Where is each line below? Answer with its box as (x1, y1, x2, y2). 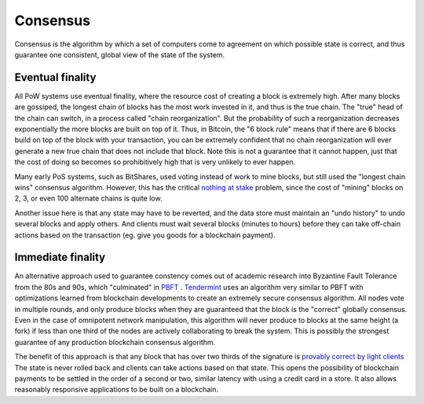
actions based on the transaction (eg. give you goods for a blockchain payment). (14, 230, 276, 240)
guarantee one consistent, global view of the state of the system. (14, 50, 225, 59)
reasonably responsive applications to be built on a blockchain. (14, 385, 219, 395)
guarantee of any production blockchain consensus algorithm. (14, 337, 216, 347)
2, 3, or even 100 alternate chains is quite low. (14, 193, 163, 204)
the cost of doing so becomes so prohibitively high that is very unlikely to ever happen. (14, 157, 296, 167)
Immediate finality (14, 251, 106, 264)
